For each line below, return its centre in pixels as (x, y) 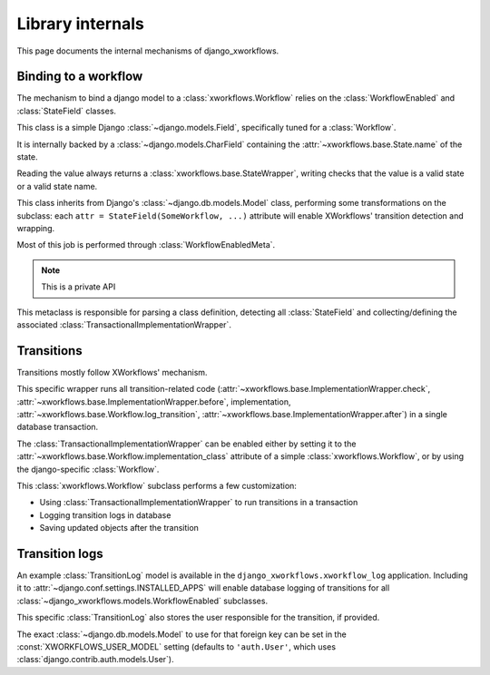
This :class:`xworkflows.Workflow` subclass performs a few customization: (157, 485)
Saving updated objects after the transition (119, 528)
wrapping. (36, 228)
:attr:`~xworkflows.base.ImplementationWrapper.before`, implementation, (154, 401)
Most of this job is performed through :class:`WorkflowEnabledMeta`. (146, 245)
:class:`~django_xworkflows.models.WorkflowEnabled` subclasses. (142, 601)
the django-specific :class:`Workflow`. (88, 469)
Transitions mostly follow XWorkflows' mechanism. (112, 372)
